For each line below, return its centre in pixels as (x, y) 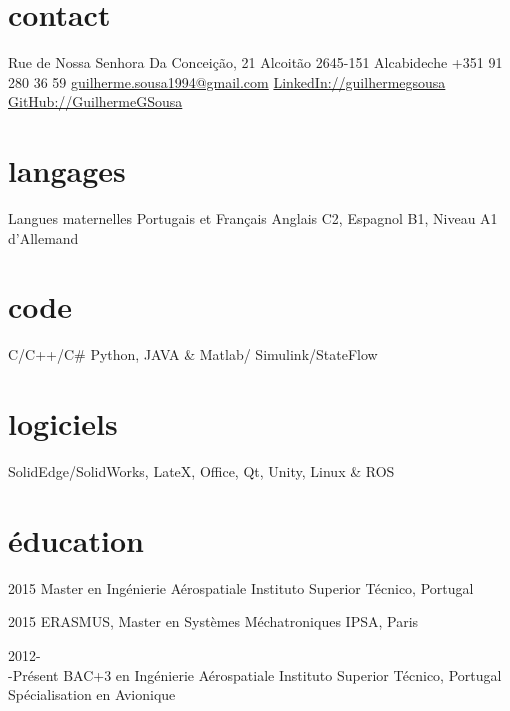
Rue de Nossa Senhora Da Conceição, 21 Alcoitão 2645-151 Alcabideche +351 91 (255, 62)
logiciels (63, 423)
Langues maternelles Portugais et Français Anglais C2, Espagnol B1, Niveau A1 (253, 218)
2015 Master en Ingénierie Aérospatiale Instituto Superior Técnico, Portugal (241, 587)
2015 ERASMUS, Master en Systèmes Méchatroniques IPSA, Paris (213, 621)
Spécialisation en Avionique (92, 694)
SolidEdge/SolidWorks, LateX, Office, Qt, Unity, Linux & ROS (201, 471)
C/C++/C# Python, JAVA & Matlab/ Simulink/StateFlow (193, 354)
